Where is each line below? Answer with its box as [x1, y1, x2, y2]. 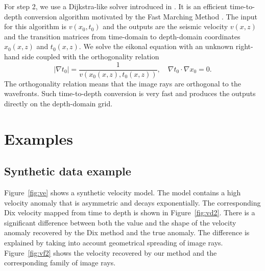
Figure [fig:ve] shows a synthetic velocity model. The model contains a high [4, 187, 241, 197]
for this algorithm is [4, 21, 66, 32]
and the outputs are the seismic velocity [103, 21, 228, 32]
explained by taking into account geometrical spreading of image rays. [4, 237, 223, 247]
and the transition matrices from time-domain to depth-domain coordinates [4, 31, 240, 41]
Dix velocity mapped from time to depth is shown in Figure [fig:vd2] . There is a [4, 207, 255, 218]
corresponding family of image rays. [4, 257, 116, 268]
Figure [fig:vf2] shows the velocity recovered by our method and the [4, 247, 217, 258]
